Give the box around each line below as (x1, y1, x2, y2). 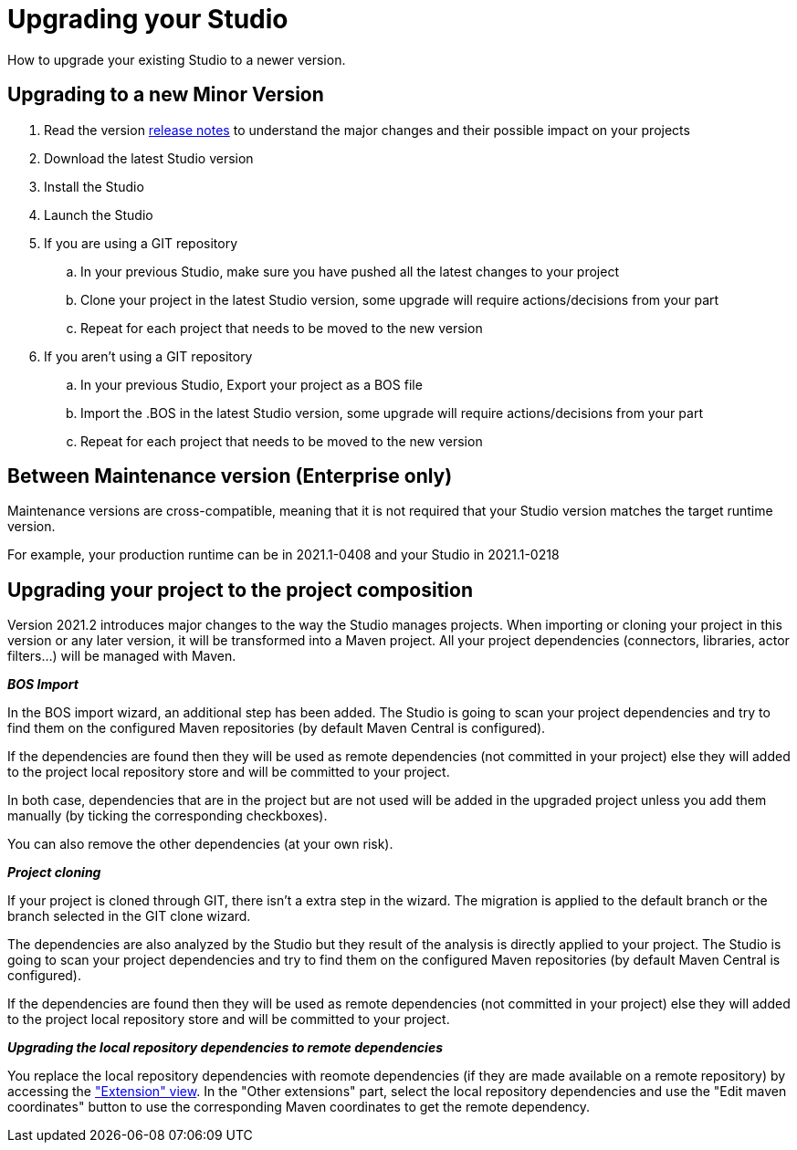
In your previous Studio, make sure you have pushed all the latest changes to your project (80, 263, 619, 279)
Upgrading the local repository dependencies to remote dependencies (7, 1040, 443, 1056)
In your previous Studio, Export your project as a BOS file (80, 376, 423, 392)
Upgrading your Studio (7, 4, 288, 35)
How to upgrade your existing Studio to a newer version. (7, 51, 346, 68)
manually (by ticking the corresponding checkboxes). (7, 808, 328, 824)
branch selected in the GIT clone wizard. (7, 908, 251, 925)
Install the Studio (44, 178, 144, 194)
